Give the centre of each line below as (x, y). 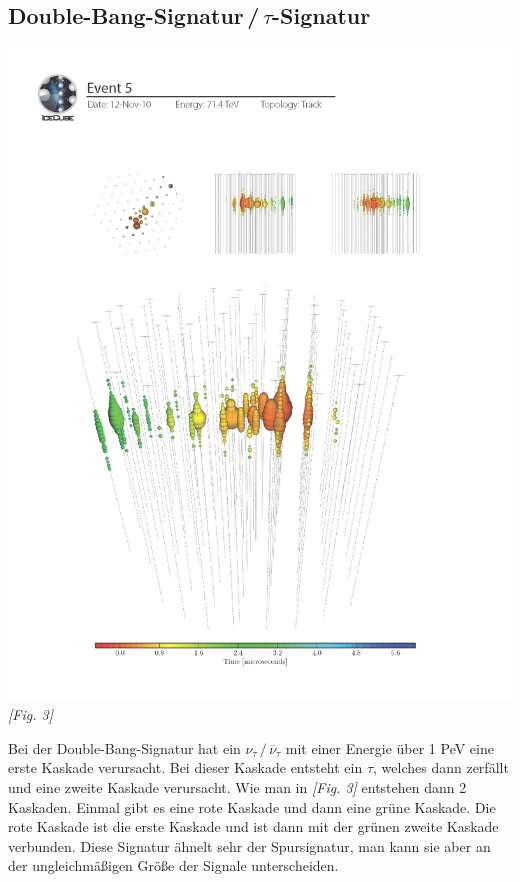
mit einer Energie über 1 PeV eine (389, 747)
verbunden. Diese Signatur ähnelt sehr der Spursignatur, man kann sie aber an (249, 845)
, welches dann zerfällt (441, 767)
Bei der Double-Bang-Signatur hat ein (124, 747)
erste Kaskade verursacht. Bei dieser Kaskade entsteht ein (185, 767)
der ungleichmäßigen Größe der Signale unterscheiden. (173, 865)
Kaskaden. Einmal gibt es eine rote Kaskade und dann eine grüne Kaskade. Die (252, 806)
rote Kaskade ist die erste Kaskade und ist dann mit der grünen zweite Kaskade (253, 826)
